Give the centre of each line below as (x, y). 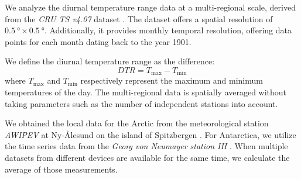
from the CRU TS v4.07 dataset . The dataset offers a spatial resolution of (139, 18)
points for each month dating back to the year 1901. (98, 41)
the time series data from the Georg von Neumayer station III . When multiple (146, 146)
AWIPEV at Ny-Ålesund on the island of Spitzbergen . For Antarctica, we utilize (150, 134)
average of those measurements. (61, 169)
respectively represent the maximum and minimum (172, 80)
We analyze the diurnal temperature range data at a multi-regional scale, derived (150, 7)
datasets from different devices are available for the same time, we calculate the (147, 157)
